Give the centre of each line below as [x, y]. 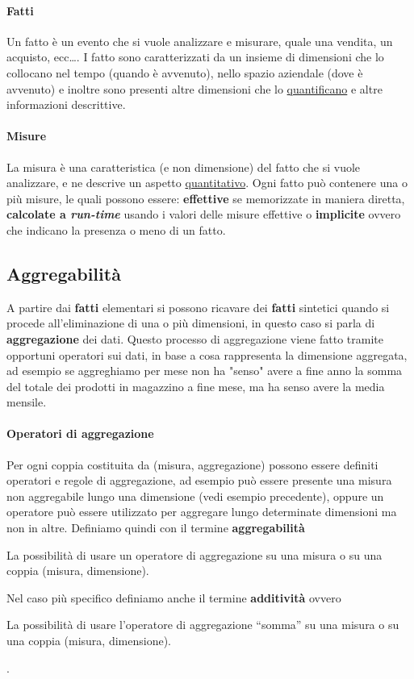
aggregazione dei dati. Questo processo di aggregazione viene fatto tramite [195, 338]
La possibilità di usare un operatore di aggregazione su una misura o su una [194, 554]
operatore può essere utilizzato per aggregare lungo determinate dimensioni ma [202, 512]
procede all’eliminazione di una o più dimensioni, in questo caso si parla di [191, 323]
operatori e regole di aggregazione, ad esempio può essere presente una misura [199, 480]
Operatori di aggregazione [80, 433]
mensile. [27, 402]
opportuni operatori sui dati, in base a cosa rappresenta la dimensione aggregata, [207, 354]
